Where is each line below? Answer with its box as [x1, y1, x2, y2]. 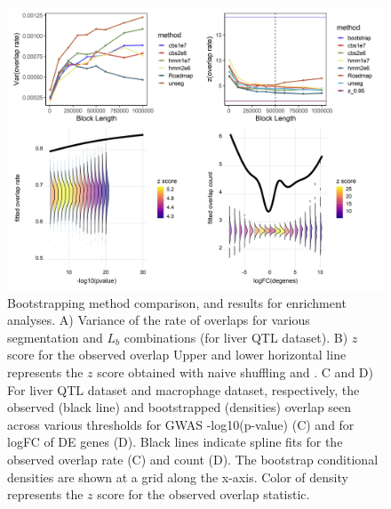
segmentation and [7, 327, 103, 346]
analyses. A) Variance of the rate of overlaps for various [7, 311, 310, 329]
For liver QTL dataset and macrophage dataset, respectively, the [7, 380, 360, 399]
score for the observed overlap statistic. [97, 485, 310, 504]
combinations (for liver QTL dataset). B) [124, 327, 348, 346]
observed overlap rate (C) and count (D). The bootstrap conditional [7, 449, 379, 468]
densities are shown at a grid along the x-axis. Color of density [7, 467, 348, 486]
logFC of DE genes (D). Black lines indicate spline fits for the [7, 432, 343, 451]
